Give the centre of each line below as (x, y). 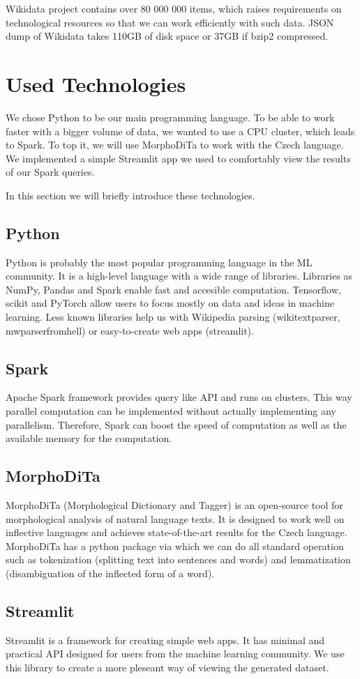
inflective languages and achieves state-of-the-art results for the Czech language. (177, 532)
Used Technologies (96, 83)
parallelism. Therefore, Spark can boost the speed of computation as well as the (176, 424)
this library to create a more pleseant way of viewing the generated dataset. (167, 667)
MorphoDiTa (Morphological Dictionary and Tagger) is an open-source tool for (174, 505)
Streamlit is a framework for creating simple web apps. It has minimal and (165, 640)
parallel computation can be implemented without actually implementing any (171, 411)
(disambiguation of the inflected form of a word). (110, 573)
